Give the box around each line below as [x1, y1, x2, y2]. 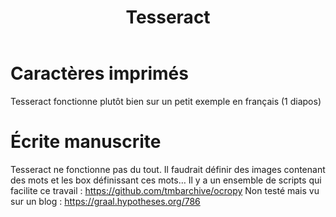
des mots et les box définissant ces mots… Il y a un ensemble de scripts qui [10, 174, 322, 186]
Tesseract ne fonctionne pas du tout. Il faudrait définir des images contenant [10, 163, 326, 175]
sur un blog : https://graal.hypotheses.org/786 [10, 195, 201, 207]
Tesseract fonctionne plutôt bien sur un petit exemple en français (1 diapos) [10, 95, 322, 107]
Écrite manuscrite [10, 131, 162, 153]
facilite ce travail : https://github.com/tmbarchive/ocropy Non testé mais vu [10, 184, 320, 196]
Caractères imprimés [10, 62, 189, 85]
